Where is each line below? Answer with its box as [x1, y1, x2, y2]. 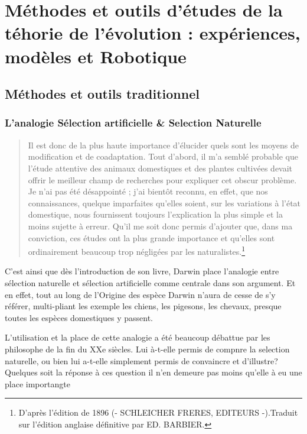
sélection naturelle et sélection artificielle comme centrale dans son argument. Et [5, 276, 296, 289]
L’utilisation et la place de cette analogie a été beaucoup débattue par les [5, 331, 270, 344]
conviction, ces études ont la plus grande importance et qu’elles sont [28, 231, 275, 244]
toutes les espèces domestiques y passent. [5, 311, 153, 323]
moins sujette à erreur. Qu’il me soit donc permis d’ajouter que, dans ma [28, 219, 293, 232]
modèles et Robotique [5, 44, 187, 68]
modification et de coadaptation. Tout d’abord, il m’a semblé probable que [28, 150, 298, 163]
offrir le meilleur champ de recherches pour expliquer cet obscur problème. [28, 173, 297, 186]
